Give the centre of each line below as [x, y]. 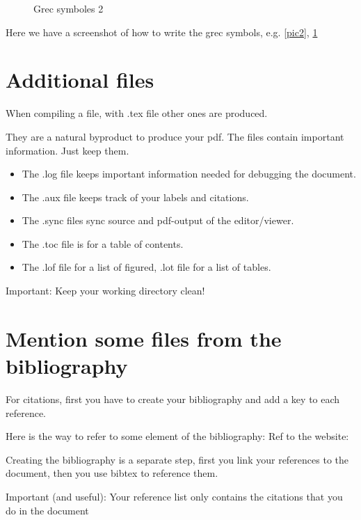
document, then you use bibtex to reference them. [112, 473]
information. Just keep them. [67, 150]
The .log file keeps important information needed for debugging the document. [189, 174]
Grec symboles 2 [69, 8]
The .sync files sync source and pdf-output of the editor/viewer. [158, 220]
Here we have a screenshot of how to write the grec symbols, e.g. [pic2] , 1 [162, 32]
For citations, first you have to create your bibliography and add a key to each [173, 399]
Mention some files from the [144, 338]
